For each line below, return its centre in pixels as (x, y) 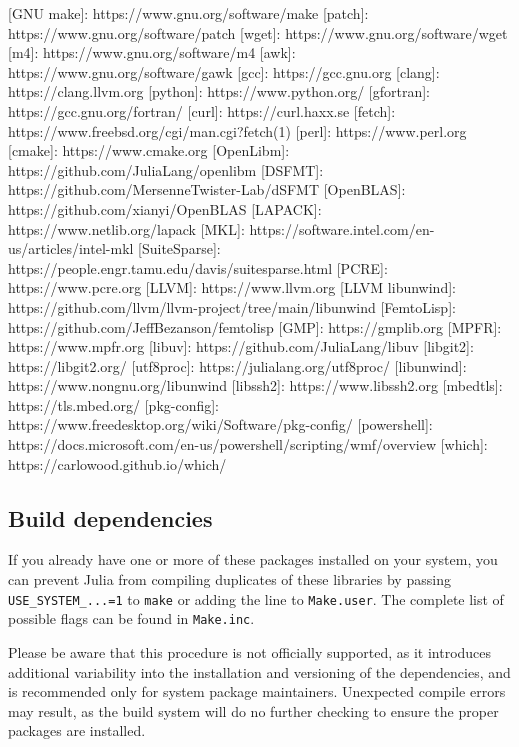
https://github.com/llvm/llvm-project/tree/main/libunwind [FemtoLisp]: (232, 306)
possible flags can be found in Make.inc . (131, 618)
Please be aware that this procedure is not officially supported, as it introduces (250, 651)
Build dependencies (110, 517)
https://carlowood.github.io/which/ (117, 463)
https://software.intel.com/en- (342, 228)
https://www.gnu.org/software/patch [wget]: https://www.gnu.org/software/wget (258, 32)
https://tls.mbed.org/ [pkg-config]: (114, 404)
